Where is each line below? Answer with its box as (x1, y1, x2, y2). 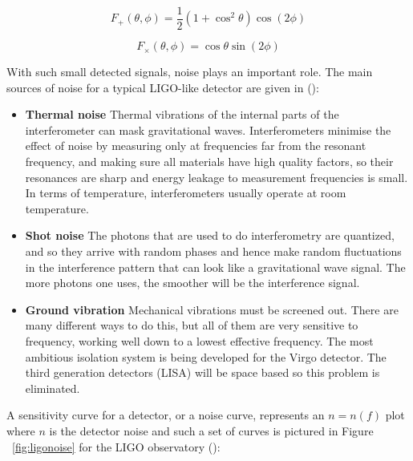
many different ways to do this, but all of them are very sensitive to (25, 317, 358, 334)
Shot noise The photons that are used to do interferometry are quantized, (25, 227, 395, 244)
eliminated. (25, 379, 80, 396)
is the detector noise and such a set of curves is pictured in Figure (49, 422, 374, 439)
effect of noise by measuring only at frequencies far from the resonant (25, 137, 366, 154)
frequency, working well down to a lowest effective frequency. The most (25, 332, 374, 349)
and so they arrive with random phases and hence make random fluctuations (25, 243, 402, 259)
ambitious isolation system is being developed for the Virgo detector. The (25, 348, 387, 365)
